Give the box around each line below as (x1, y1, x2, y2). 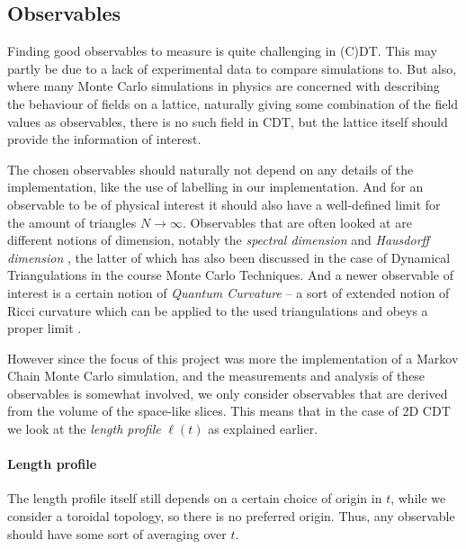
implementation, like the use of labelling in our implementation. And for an (7, 177, 424, 196)
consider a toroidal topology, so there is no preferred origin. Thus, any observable (7, 507, 455, 526)
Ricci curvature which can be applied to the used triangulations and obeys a (7, 301, 428, 319)
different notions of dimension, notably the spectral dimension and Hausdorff (7, 230, 430, 249)
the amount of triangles (7, 212, 137, 231)
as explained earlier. (208, 419, 318, 438)
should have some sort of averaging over (7, 524, 227, 543)
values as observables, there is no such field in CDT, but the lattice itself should (7, 112, 448, 130)
